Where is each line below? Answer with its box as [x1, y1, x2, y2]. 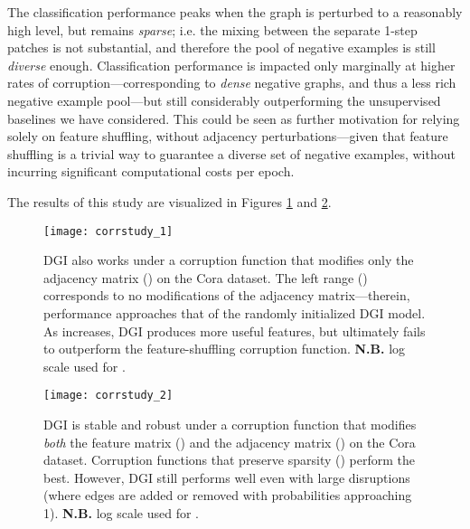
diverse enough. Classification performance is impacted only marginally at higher [7, 55, 456, 74]
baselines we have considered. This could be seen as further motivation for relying [7, 109, 460, 128]
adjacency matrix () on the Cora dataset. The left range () [43, 268, 368, 287]
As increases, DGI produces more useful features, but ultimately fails [43, 321, 426, 340]
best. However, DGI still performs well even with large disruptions [43, 468, 410, 486]
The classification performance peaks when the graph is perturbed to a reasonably [7, 3, 463, 21]
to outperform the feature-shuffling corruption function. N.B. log [43, 339, 406, 358]
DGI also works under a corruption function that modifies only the [43, 250, 414, 269]
